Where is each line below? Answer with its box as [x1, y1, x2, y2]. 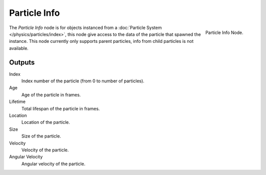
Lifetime [9, 99, 26, 105]
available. [9, 45, 29, 51]
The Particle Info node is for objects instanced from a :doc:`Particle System [9, 25, 162, 31]
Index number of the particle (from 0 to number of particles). [21, 78, 145, 84]
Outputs [9, 58, 35, 67]
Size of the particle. [21, 133, 62, 139]
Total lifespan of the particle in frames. [21, 105, 100, 111]
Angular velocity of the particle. [21, 161, 86, 167]
